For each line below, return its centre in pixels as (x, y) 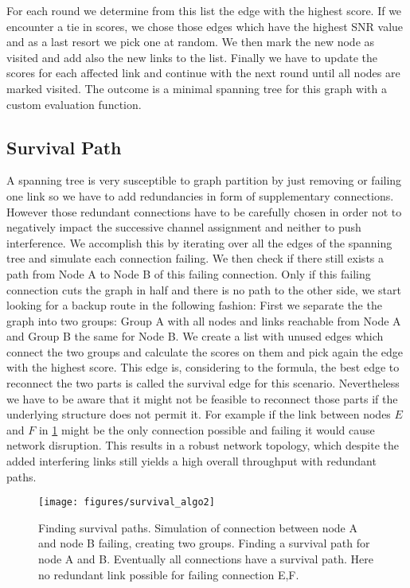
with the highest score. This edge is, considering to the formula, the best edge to (203, 367)
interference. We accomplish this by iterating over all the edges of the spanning (199, 242)
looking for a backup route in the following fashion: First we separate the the (194, 305)
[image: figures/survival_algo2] (127, 502)
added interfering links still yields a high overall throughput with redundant (191, 461)
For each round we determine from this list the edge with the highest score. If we (204, 10)
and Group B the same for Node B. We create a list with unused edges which (195, 336)
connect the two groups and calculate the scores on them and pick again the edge (205, 351)
